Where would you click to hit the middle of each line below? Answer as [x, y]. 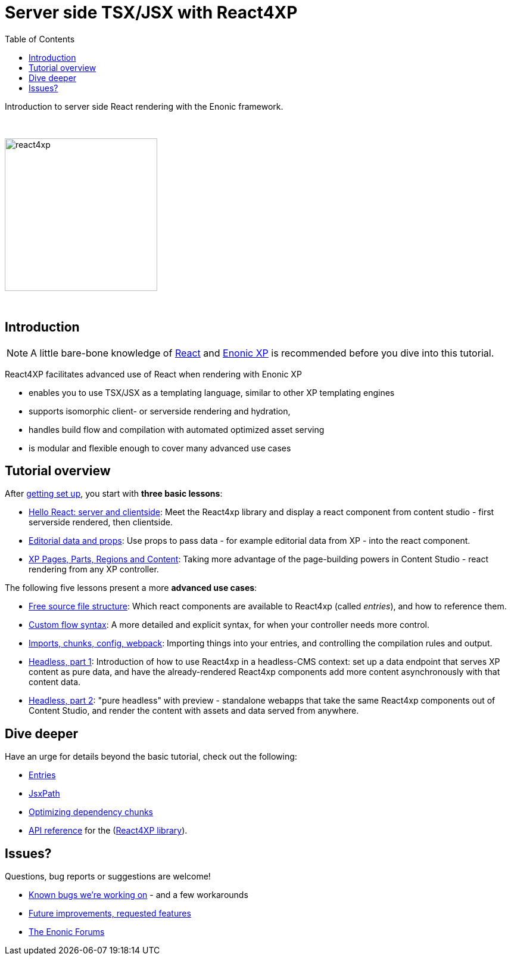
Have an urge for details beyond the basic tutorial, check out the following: [151, 757]
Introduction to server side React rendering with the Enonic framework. [144, 106]
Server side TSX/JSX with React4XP [151, 13]
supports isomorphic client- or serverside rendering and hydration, [160, 411]
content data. [55, 682]
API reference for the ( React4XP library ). [108, 831]
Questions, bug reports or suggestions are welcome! [108, 877]
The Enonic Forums [67, 932]
